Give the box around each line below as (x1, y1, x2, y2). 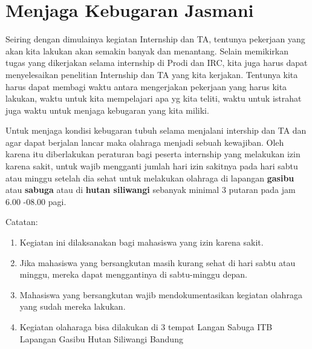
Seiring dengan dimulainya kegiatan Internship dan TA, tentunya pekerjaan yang (5, 33, 305, 45)
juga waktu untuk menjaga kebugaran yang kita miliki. (5, 103, 209, 116)
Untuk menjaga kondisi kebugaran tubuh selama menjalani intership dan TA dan (5, 124, 307, 137)
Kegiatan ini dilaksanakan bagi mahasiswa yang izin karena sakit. (19, 236, 264, 249)
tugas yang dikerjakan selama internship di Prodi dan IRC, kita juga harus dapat (5, 56, 308, 69)
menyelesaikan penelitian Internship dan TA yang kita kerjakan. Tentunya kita (5, 68, 298, 80)
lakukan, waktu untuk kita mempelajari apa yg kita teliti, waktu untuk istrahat (5, 92, 302, 105)
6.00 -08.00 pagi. (5, 195, 67, 207)
